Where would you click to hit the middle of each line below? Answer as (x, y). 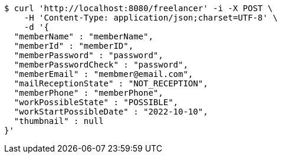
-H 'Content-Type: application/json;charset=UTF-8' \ (151, 18)
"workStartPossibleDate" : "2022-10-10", (111, 112)
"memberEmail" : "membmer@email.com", (104, 74)
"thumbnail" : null (59, 121)
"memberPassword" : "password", (88, 55)
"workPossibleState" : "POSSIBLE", (96, 102)
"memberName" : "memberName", (83, 36)
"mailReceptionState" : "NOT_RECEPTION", (111, 83)
